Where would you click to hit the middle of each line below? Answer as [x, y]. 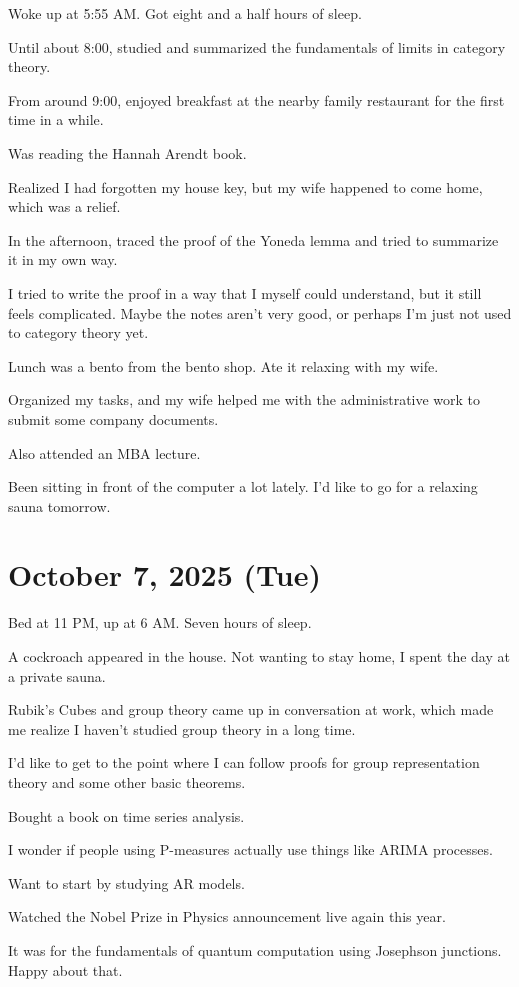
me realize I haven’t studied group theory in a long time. [182, 728]
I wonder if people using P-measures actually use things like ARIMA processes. [250, 849]
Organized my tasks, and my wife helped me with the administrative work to [244, 399]
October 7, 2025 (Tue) [164, 574]
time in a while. [56, 119]
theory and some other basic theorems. [127, 781]
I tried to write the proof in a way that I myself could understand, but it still [245, 292]
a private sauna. [57, 675]
